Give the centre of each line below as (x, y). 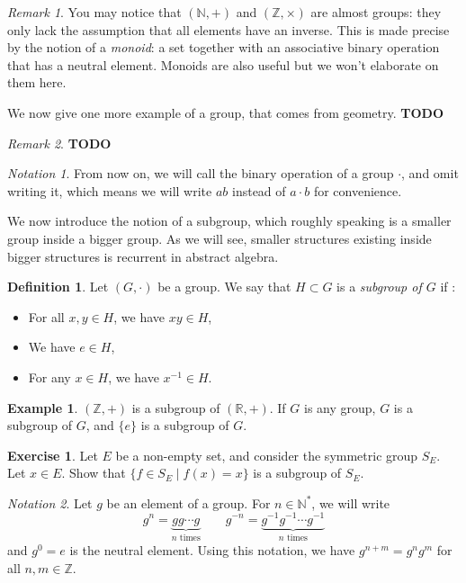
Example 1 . (43, 407)
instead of (259, 190)
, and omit (430, 173)
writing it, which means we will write (110, 190)
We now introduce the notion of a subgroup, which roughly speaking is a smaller (229, 221)
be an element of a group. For (188, 502)
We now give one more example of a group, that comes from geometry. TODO (226, 112)
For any (49, 377)
